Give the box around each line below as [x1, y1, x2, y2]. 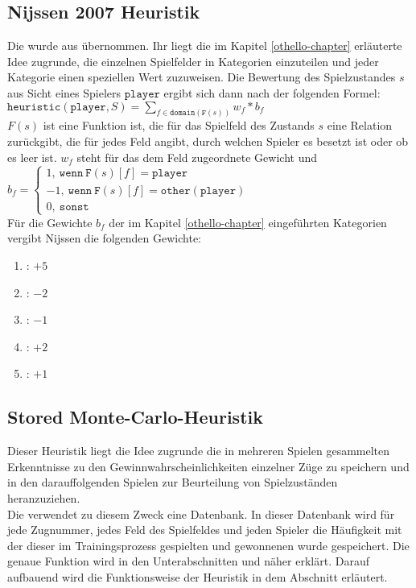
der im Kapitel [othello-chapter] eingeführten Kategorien [109, 213, 387, 230]
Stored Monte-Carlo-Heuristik [7, 404, 263, 429]
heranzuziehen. [7, 489, 80, 506]
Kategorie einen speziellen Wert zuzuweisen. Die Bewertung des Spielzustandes [7, 68, 396, 85]
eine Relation [327, 117, 393, 134]
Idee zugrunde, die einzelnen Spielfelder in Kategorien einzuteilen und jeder [7, 52, 379, 69]
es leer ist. [7, 148, 57, 165]
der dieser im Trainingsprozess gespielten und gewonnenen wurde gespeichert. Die [7, 536, 410, 553]
